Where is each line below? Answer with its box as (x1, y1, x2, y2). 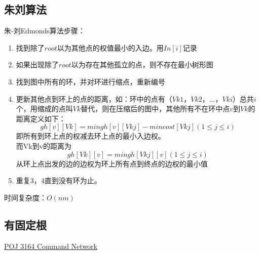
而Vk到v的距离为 (16, 140, 72, 151)
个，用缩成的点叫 (16, 103, 73, 114)
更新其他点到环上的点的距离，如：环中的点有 (16, 93, 165, 104)
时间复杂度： (4, 192, 47, 202)
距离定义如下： (16, 113, 66, 123)
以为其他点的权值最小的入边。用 (57, 42, 164, 53)
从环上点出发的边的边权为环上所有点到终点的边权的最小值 (16, 158, 208, 168)
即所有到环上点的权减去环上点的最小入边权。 (16, 131, 165, 141)
